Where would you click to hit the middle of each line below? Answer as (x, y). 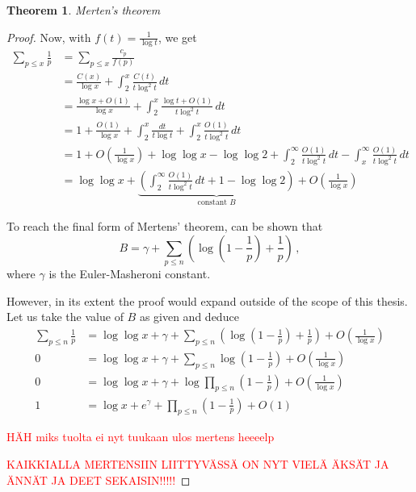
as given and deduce (189, 317)
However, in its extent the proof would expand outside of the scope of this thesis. (207, 300)
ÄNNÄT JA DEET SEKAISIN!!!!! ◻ (99, 479)
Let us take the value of (65, 317)
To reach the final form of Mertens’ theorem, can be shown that (165, 226)
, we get (177, 37)
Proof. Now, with (49, 37)
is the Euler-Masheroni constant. (130, 274)
